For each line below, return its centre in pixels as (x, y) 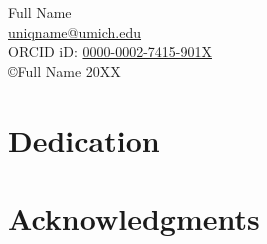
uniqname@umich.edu (75, 31)
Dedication (84, 139)
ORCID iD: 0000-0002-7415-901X (110, 51)
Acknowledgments (134, 217)
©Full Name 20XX (64, 70)
